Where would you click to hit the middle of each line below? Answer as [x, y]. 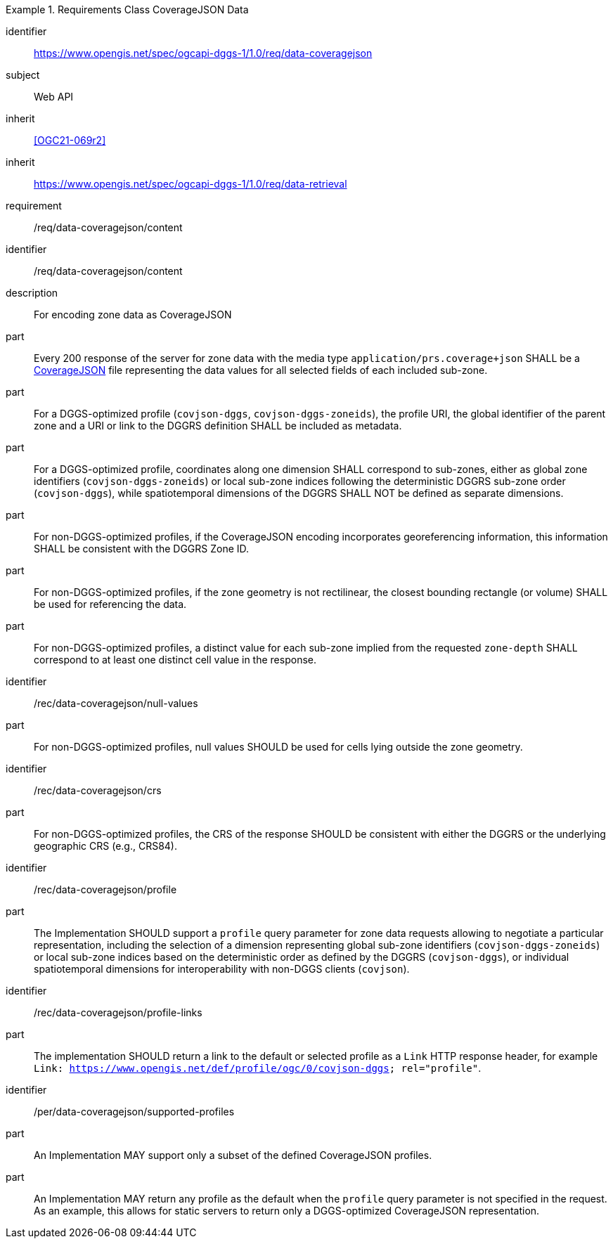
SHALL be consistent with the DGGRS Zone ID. [142, 549]
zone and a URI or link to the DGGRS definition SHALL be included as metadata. [218, 426]
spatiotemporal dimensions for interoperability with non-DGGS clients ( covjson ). [222, 969]
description [32, 293]
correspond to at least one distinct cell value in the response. [175, 660]
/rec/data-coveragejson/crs [98, 790]
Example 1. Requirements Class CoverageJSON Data [127, 9]
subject [23, 75]
